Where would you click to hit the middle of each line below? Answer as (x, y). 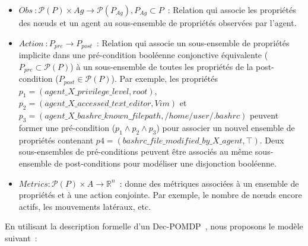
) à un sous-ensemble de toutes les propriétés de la (162, 66)
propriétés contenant (56, 140)
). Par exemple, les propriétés (164, 79)
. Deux (272, 140)
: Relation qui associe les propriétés (232, 9)
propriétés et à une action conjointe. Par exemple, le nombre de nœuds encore (160, 195)
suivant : (21, 237)
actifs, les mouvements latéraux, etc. (85, 206)
